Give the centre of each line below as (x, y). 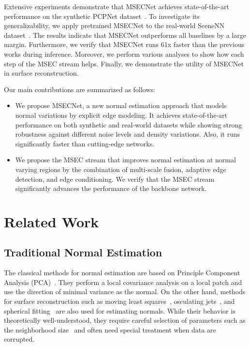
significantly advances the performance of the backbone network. (111, 188)
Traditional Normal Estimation (83, 252)
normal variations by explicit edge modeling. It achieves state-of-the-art (121, 115)
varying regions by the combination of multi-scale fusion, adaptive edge (121, 169)
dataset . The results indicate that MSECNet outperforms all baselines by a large (125, 35)
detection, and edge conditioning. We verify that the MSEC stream (115, 179)
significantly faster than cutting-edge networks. (85, 143)
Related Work (51, 221)
